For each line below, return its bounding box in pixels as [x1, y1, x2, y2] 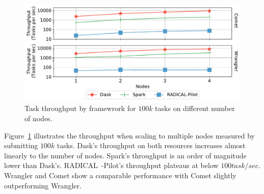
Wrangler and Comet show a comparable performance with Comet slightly [4, 170, 236, 181]
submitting [4, 140, 38, 151]
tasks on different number [155, 103, 235, 114]
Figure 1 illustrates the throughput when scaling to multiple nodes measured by [4, 130, 255, 141]
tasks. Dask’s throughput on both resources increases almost [57, 140, 246, 151]
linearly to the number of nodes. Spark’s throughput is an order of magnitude [4, 150, 247, 160]
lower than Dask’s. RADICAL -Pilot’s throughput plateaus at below [4, 160, 219, 171]
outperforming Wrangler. [4, 180, 82, 190]
